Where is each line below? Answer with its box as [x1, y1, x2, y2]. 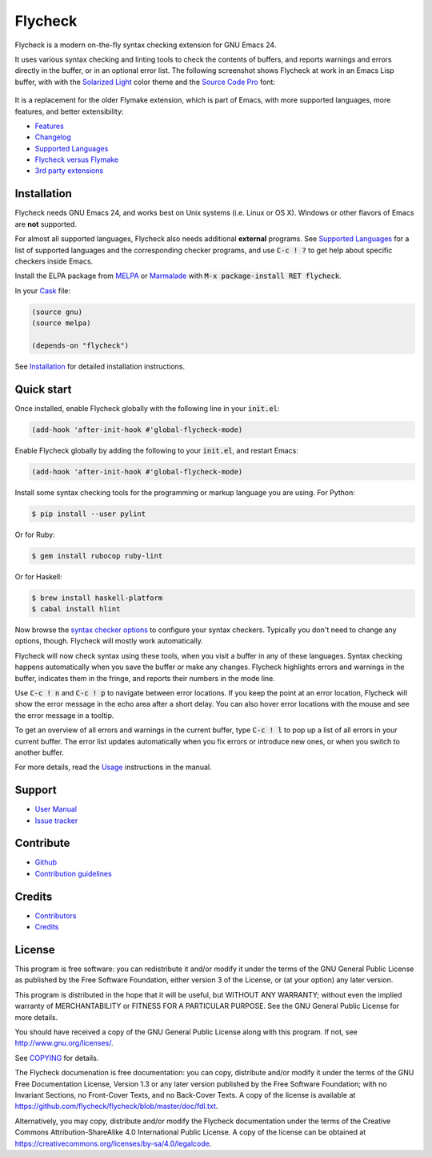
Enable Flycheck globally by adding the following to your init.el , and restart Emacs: [14, 445, 299, 455]
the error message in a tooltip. [14, 710, 114, 720]
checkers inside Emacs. [14, 256, 94, 266]
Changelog [34, 132, 71, 142]
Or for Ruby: [14, 530, 55, 539]
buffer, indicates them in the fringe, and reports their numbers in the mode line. [14, 673, 276, 683]
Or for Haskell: [14, 571, 63, 581]
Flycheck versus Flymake [34, 155, 119, 164]
